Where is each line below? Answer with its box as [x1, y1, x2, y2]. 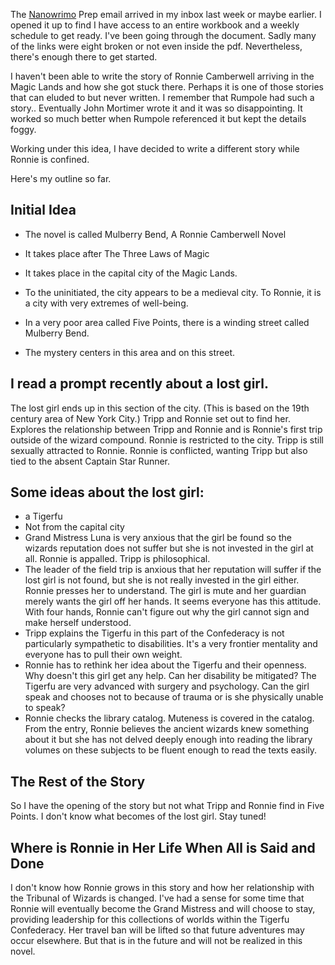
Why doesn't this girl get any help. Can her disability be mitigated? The [24, 670, 317, 682]
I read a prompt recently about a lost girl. [10, 375, 269, 393]
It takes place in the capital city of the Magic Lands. [24, 267, 238, 279]
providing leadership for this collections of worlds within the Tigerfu [10, 914, 290, 926]
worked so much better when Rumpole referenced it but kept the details [10, 113, 307, 124]
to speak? [24, 702, 66, 714]
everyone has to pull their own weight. [24, 649, 183, 661]
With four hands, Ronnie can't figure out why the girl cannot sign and [24, 606, 310, 618]
